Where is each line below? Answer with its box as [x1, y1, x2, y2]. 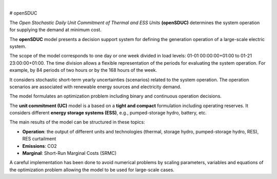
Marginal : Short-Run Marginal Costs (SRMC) [22, 150, 117, 156]
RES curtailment [22, 136, 56, 142]
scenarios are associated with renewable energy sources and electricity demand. [9, 84, 182, 90]
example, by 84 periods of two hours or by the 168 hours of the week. [9, 67, 157, 73]
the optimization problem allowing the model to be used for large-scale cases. [9, 167, 174, 173]
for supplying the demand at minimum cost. [9, 27, 102, 33]
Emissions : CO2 [22, 143, 57, 149]
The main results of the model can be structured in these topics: [9, 119, 145, 125]
